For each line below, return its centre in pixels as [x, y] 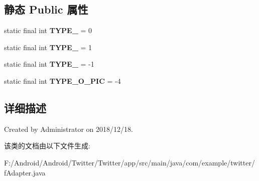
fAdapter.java [25, 172]
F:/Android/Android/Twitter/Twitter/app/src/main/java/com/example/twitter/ [129, 162]
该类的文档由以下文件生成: [47, 146]
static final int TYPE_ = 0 [48, 30]
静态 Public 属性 [46, 9]
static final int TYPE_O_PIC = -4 [62, 80]
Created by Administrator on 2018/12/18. [69, 129]
